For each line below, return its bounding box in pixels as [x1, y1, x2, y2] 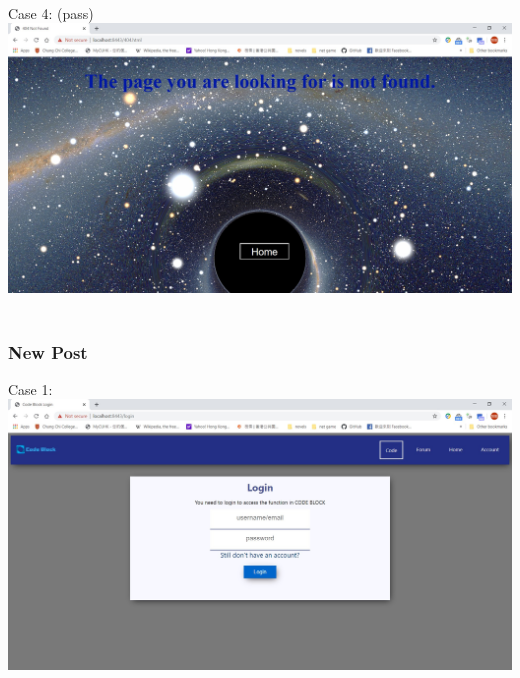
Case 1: [8, 378, 53, 399]
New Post [8, 339, 88, 364]
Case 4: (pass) [8, 2, 94, 23]
